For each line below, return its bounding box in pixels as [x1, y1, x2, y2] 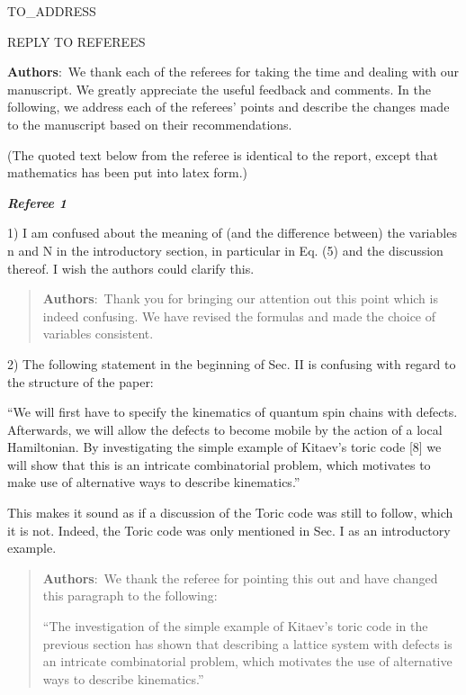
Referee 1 [7, 193, 67, 212]
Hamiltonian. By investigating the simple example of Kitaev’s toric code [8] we [7, 438, 442, 456]
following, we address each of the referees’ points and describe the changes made [7, 97, 450, 116]
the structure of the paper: [7, 372, 154, 391]
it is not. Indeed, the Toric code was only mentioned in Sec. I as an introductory [7, 520, 451, 539]
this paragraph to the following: [42, 586, 218, 605]
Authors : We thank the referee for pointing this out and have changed [42, 568, 438, 587]
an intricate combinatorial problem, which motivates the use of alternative [42, 652, 453, 671]
